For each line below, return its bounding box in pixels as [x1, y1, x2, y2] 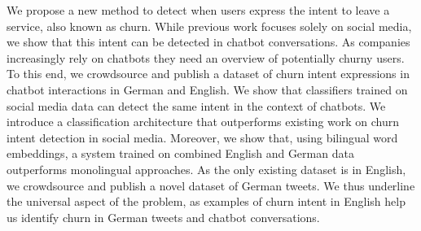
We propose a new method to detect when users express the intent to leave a [7, 2, 390, 18]
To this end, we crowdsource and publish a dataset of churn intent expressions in [7, 65, 410, 82]
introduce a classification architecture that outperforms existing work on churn [7, 113, 400, 130]
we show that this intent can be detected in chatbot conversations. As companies [7, 33, 410, 50]
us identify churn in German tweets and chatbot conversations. [7, 208, 320, 225]
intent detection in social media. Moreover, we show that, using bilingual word [7, 129, 398, 146]
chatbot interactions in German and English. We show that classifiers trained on [7, 81, 408, 98]
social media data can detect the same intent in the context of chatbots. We [7, 97, 386, 114]
